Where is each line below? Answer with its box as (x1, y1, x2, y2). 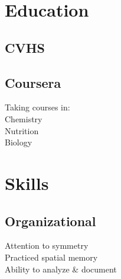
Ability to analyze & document (5, 262, 117, 275)
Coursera (5, 73, 61, 91)
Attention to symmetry (5, 239, 89, 252)
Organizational (5, 211, 96, 230)
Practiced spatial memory (5, 251, 98, 263)
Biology (5, 136, 32, 148)
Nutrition (5, 124, 39, 137)
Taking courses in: (5, 101, 70, 113)
